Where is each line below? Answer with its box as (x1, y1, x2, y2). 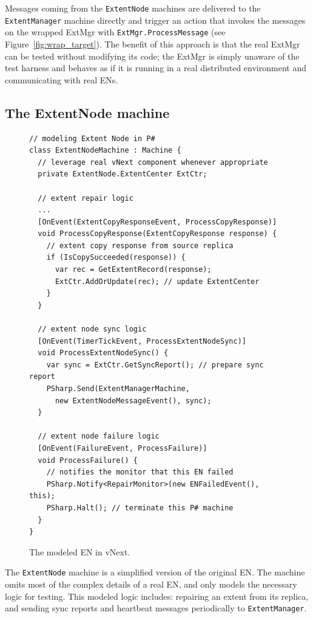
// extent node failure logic (38, 432, 160, 441)
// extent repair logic (38, 193, 133, 203)
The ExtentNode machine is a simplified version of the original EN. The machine (5, 566, 305, 578)
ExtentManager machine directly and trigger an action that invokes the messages (5, 13, 306, 26)
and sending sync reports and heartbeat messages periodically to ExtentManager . (5, 602, 307, 614)
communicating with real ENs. (5, 73, 118, 86)
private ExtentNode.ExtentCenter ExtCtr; (38, 170, 207, 179)
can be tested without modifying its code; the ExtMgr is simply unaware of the (5, 49, 300, 62)
